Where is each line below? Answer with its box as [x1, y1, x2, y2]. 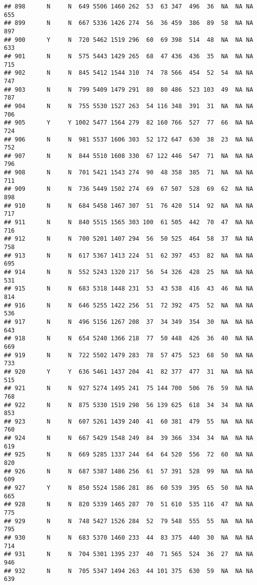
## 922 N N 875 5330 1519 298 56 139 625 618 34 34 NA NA [4, 401, 254, 409]
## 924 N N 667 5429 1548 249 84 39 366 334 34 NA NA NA [4, 435, 254, 442]
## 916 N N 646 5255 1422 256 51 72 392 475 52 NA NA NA [4, 301, 254, 309]
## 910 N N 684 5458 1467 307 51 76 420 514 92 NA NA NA [4, 202, 254, 209]
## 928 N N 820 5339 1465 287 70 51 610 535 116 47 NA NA [4, 501, 254, 508]
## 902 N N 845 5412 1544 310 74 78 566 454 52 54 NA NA [4, 69, 254, 77]
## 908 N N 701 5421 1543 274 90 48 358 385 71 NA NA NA [4, 169, 254, 176]
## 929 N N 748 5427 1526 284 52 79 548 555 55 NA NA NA [4, 517, 254, 525]
